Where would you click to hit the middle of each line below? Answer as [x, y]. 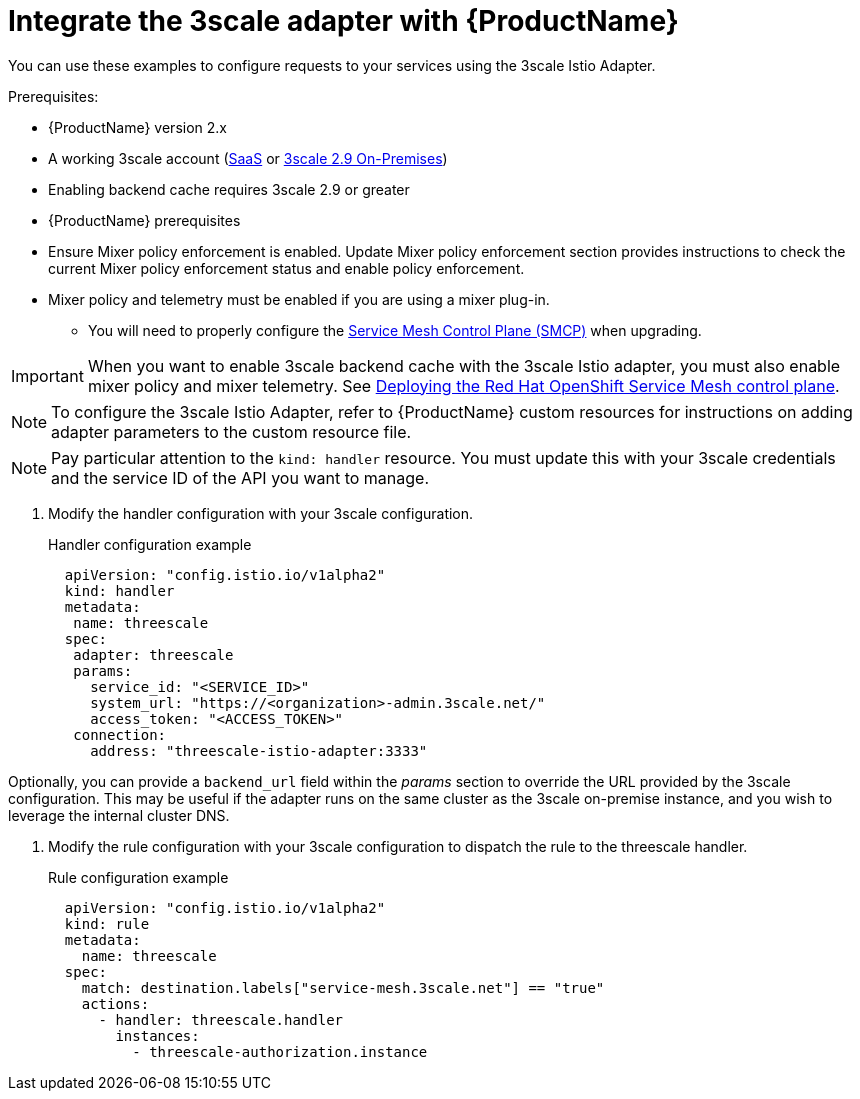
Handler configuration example [150, 544]
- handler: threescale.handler [221, 1019]
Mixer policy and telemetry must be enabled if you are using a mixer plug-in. [299, 299]
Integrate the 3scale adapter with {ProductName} [343, 21]
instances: [157, 1035]
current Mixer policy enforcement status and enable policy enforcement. [286, 268]
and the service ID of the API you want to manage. [240, 477]
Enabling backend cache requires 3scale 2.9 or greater [229, 189]
